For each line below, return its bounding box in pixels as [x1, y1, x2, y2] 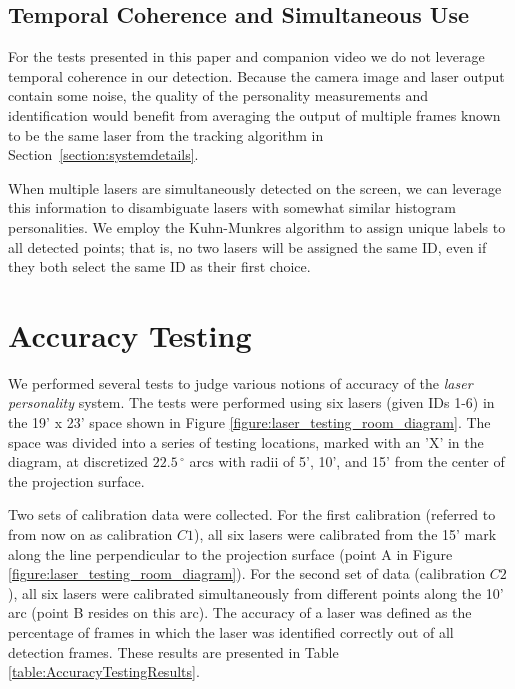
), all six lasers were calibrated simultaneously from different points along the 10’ [8, 582, 504, 603]
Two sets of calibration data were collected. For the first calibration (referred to [8, 504, 496, 525]
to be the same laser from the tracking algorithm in [8, 124, 324, 145]
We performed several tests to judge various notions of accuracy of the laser [8, 372, 473, 393]
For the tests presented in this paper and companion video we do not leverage [8, 46, 485, 67]
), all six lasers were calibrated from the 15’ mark [193, 524, 497, 545]
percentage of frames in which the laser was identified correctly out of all [8, 621, 454, 642]
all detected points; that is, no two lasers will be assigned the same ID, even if [8, 236, 487, 257]
